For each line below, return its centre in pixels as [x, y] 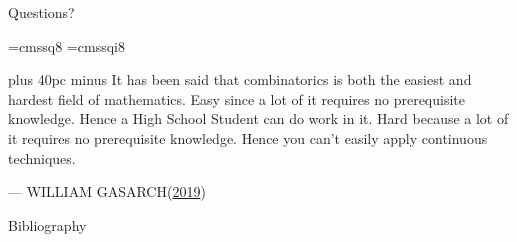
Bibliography [47, 224]
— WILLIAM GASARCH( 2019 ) [107, 191]
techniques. [42, 157]
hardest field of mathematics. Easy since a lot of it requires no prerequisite [237, 98]
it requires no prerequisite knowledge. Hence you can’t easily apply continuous [248, 137]
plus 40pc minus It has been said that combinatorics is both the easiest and [240, 79]
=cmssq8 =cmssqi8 [66, 45]
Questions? [41, 12]
